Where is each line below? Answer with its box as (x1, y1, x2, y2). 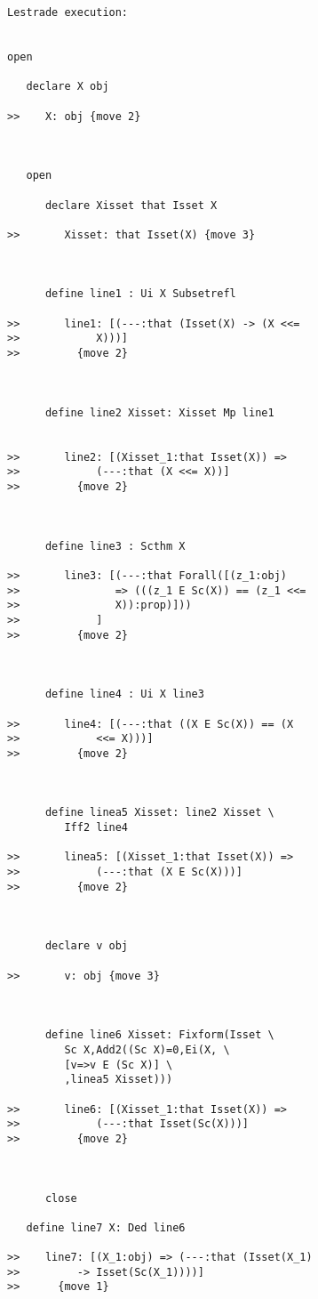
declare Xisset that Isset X (44, 198, 218, 212)
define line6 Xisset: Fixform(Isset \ (44, 1029, 274, 1042)
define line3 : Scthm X (44, 539, 186, 553)
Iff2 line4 (64, 821, 129, 835)
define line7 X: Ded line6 (26, 1221, 186, 1234)
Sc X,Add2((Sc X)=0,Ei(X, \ (64, 1043, 230, 1056)
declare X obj (26, 80, 109, 93)
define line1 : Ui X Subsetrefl (44, 287, 236, 301)
